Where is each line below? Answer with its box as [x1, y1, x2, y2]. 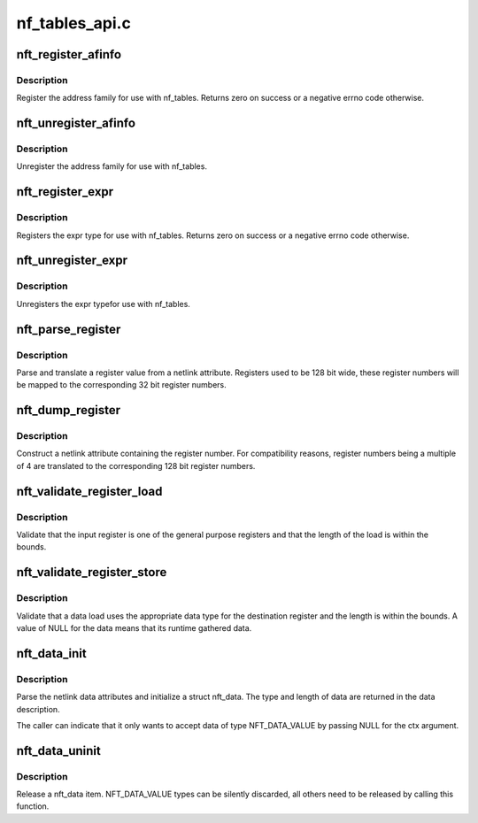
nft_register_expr [16, 184, 114, 199]
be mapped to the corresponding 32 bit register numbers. [16, 380, 227, 390]
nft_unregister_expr [16, 253, 128, 268]
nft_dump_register [16, 403, 121, 418]
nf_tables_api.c [16, 13, 132, 33]
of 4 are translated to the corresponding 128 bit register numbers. [16, 460, 256, 471]
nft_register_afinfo [16, 47, 122, 62]
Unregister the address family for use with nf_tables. [16, 161, 208, 172]
